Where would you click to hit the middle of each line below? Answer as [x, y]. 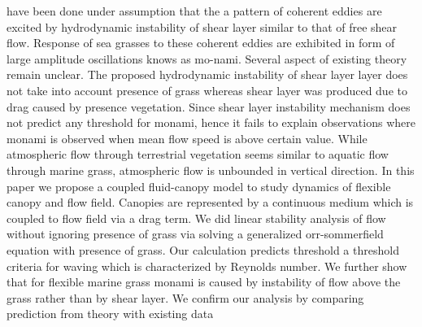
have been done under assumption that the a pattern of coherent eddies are [194, 11]
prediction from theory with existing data [110, 314]
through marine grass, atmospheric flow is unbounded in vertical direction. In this [211, 170]
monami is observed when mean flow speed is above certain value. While [187, 138]
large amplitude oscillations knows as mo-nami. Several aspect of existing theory [207, 58]
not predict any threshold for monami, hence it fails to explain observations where [211, 122]
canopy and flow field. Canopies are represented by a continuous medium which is [210, 202]
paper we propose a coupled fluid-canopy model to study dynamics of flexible [199, 186]
